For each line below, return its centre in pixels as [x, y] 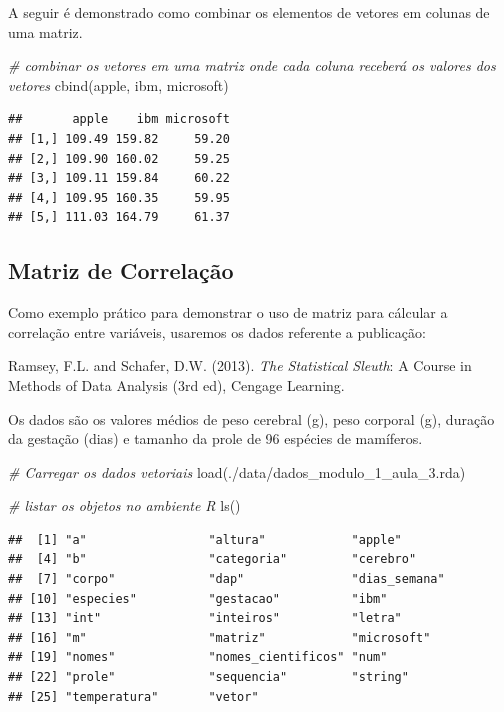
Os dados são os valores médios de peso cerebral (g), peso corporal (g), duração [251, 418]
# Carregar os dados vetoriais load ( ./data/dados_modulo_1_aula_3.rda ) [237, 471]
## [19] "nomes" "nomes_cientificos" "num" [198, 657]
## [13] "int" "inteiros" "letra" [205, 618]
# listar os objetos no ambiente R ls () [124, 505]
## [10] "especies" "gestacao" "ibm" [198, 598]
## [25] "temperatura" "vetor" [133, 696]
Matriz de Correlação [121, 270]
